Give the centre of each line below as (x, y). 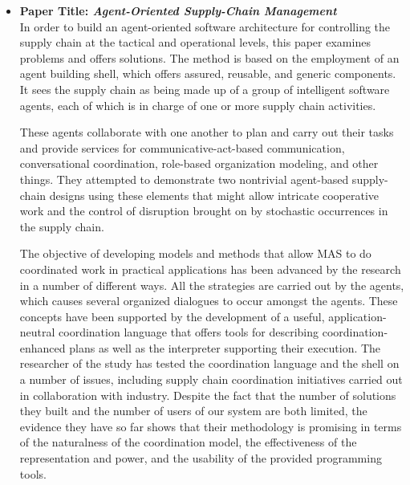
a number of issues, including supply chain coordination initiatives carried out (211, 379)
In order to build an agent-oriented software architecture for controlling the (205, 26)
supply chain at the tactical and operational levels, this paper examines (195, 42)
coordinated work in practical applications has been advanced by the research (210, 269)
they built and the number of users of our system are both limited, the (193, 411)
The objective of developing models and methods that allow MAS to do (195, 253)
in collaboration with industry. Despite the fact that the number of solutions (208, 395)
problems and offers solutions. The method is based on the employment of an (209, 57)
